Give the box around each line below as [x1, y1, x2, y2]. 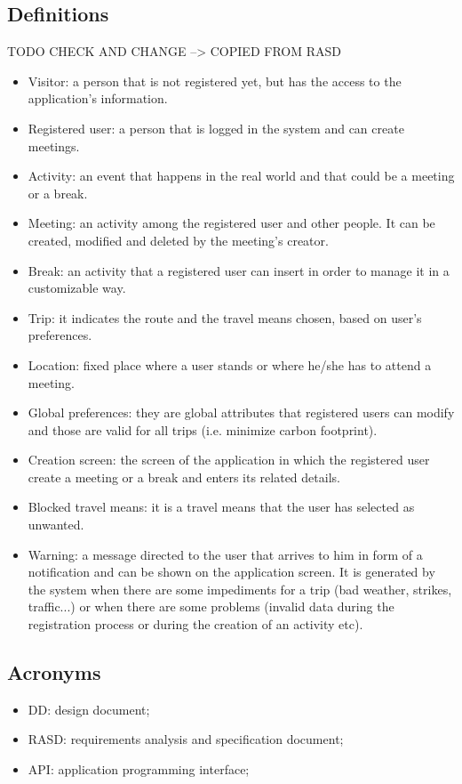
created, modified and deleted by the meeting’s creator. [28, 230, 329, 249]
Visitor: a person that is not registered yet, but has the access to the [28, 71, 402, 90]
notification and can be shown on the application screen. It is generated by [28, 562, 435, 581]
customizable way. [28, 279, 126, 297]
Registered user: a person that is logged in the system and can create [28, 118, 404, 137]
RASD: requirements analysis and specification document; [28, 730, 344, 748]
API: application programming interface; [28, 760, 250, 779]
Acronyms [7, 659, 101, 686]
